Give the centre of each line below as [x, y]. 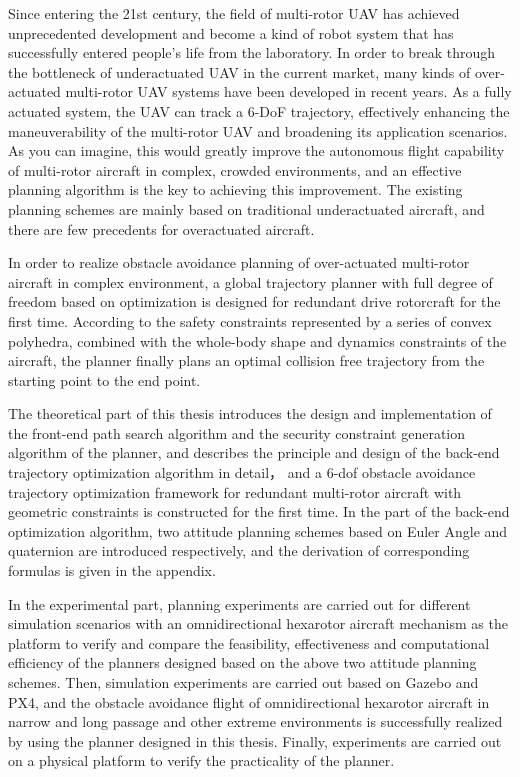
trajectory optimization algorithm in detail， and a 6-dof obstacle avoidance [242, 472]
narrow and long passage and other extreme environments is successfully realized [255, 721]
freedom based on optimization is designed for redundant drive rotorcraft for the [254, 301]
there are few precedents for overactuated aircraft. [161, 228]
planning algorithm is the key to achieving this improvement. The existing [235, 189]
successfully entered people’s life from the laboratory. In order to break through [252, 52]
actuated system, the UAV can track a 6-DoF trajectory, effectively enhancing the [259, 110]
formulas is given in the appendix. [112, 570]
